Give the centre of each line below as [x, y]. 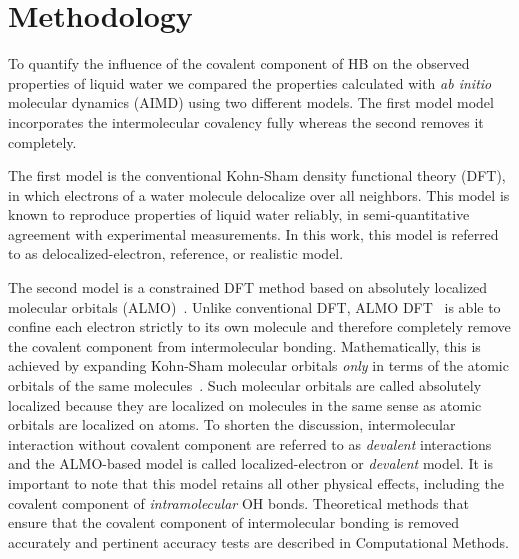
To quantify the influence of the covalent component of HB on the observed [239, 63]
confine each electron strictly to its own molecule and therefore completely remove [259, 326]
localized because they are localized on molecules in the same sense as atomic [245, 404]
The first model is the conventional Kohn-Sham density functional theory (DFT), [257, 175]
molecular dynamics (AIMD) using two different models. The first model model [251, 102]
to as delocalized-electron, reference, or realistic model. [176, 253]
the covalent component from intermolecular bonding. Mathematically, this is [244, 345]
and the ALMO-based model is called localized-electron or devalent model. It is [250, 463]
